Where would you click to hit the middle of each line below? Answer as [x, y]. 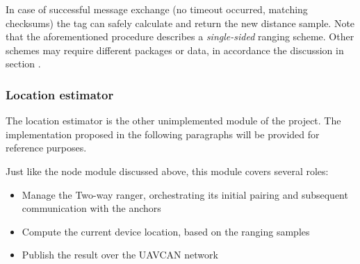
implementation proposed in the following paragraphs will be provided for [163, 134]
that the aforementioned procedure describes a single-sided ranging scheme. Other [180, 36]
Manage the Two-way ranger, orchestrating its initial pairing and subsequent [185, 194]
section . [23, 64]
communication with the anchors [91, 208]
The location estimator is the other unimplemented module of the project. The [173, 121]
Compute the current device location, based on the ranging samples [166, 231]
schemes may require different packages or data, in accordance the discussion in [175, 50]
